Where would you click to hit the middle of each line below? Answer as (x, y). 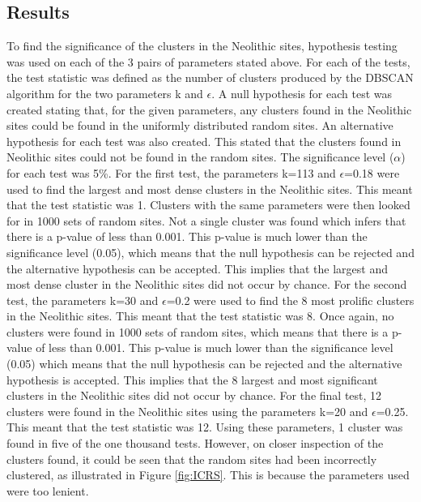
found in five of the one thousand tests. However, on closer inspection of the (195, 443)
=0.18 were (372, 172)
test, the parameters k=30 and (83, 300)
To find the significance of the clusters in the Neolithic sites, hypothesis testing (202, 46)
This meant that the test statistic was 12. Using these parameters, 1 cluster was (205, 427)
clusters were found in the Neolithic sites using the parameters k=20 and (187, 411)
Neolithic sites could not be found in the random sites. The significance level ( (200, 157)
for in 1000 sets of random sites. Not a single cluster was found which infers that (206, 220)
